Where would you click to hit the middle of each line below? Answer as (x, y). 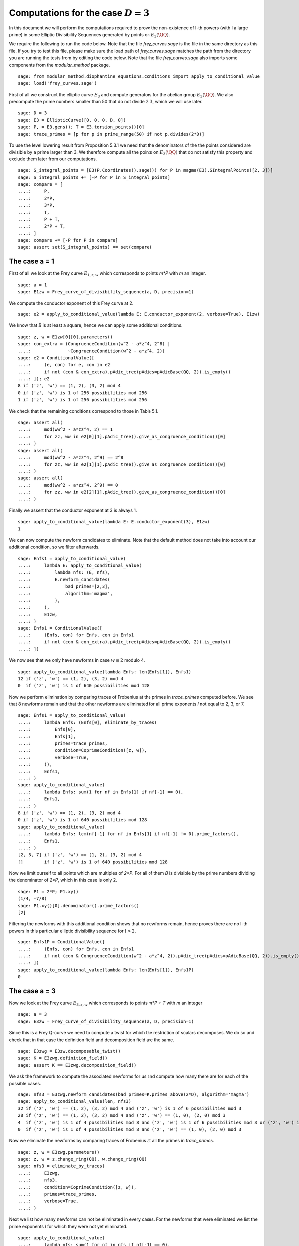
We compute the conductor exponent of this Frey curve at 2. (71, 303)
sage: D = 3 (33, 113)
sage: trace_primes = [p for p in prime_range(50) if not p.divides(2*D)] (111, 134)
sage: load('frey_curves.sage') (58, 83)
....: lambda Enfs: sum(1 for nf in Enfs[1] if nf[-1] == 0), (101, 792)
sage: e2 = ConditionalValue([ (56, 358)
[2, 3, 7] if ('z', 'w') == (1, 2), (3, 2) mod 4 (80, 855)
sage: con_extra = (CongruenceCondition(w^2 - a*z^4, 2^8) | (94, 344)
